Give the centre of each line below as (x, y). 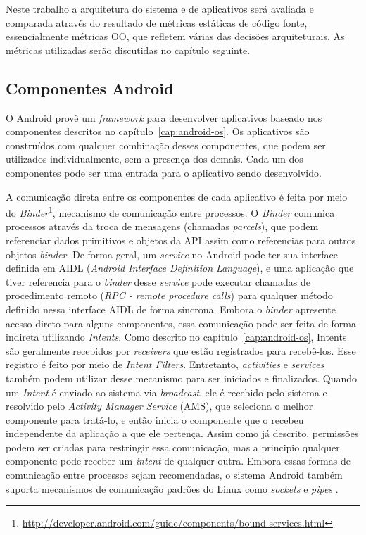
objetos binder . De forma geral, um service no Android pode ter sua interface (172, 254)
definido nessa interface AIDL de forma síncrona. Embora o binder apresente (171, 309)
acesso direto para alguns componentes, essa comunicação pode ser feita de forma (181, 323)
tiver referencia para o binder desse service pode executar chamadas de (158, 281)
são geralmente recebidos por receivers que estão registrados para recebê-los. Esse (181, 350)
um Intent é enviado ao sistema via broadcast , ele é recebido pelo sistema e (166, 392)
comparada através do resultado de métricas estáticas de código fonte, (157, 22)
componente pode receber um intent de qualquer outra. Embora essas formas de (178, 461)
